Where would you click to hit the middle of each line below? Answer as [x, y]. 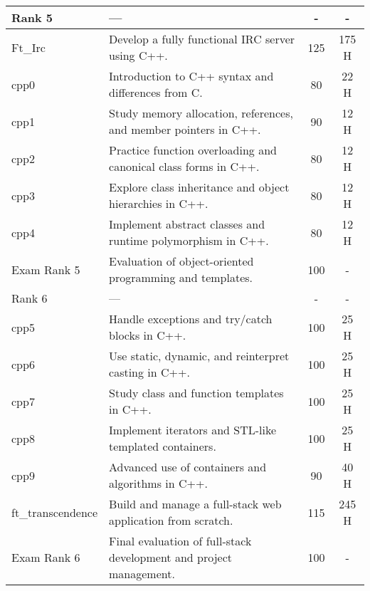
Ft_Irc [28, 47]
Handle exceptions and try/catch [191, 319]
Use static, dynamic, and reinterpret [199, 356]
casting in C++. [149, 372]
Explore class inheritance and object [199, 187]
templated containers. [163, 446]
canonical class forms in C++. [184, 166]
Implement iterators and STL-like [193, 430]
